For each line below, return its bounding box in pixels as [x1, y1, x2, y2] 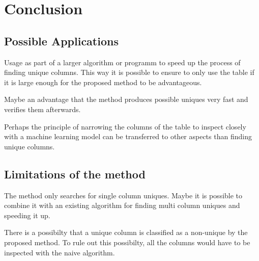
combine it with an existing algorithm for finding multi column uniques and [4, 200, 240, 211]
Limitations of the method [4, 166, 146, 181]
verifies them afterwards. [4, 103, 81, 114]
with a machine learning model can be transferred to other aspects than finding [4, 131, 252, 142]
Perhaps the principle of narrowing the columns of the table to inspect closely [4, 121, 246, 132]
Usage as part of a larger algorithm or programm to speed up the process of [4, 57, 241, 67]
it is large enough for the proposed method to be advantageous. [4, 76, 202, 87]
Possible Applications [4, 33, 119, 48]
